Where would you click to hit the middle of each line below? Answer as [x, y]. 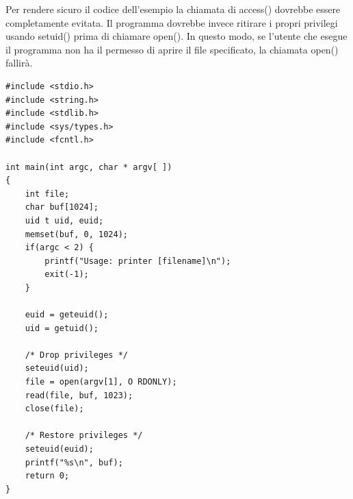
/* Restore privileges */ [84, 436]
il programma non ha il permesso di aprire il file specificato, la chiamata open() [172, 49]
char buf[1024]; [62, 207]
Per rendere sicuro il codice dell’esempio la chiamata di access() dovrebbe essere [173, 9]
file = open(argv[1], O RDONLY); [101, 382]
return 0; [47, 476]
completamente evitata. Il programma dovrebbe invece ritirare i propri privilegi [172, 22]
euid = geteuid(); [67, 315]
